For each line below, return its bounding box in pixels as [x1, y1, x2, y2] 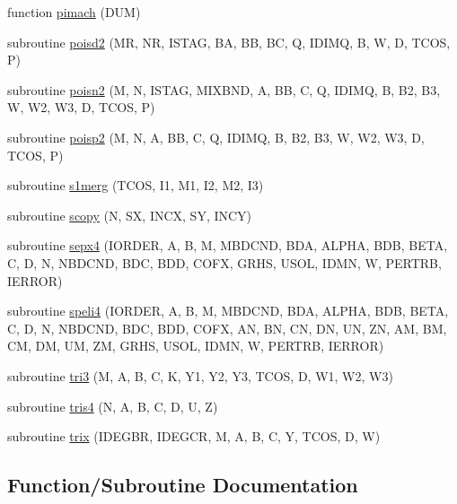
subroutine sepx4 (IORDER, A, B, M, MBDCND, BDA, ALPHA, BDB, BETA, [7, 236, 448, 255]
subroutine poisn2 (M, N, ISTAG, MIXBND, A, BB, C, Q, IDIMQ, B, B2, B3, [7, 80, 441, 99]
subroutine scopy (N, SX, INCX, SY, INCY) [7, 205, 252, 224]
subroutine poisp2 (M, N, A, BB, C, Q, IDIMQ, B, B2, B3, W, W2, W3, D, [7, 127, 425, 146]
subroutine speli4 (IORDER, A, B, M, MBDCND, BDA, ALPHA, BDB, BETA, [7, 301, 449, 320]
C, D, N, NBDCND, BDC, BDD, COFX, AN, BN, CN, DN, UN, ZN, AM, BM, [7, 318, 447, 337]
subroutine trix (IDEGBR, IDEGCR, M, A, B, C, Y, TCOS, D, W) [7, 427, 381, 446]
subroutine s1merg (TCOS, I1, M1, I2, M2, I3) [7, 176, 264, 195]
